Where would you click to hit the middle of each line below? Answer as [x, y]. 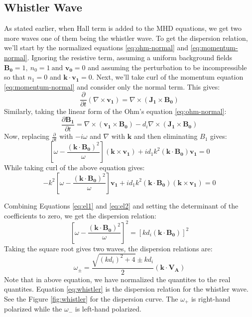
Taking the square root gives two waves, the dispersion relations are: [108, 248]
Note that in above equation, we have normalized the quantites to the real [117, 279]
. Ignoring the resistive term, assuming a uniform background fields [129, 57]
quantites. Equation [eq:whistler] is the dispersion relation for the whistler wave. [126, 289]
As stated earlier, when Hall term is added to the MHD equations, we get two [123, 28]
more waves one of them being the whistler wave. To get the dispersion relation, [126, 38]
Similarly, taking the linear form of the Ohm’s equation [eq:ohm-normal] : [115, 111]
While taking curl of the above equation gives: [74, 167]
